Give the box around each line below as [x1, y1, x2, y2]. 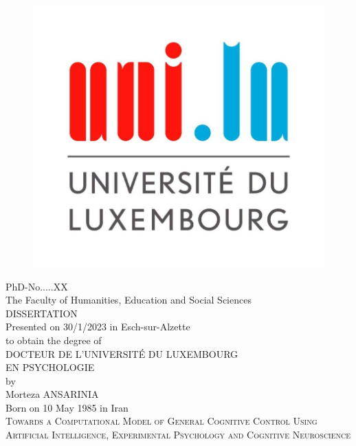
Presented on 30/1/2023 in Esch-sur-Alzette [5, 319, 190, 334]
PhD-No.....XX [5, 279, 68, 293]
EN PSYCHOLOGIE [5, 360, 95, 374]
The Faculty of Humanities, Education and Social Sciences [5, 293, 252, 307]
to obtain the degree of [5, 332, 102, 347]
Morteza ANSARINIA [5, 387, 99, 401]
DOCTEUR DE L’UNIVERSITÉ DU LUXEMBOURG [5, 346, 238, 361]
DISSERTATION [5, 306, 78, 320]
